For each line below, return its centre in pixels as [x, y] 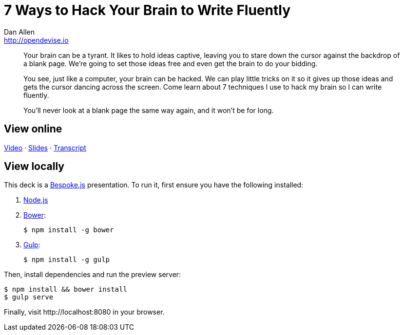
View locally [34, 167]
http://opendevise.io [36, 40]
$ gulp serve [29, 297]
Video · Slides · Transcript [45, 148]
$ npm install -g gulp [67, 260]
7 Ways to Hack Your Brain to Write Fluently [147, 10]
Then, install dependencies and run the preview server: [93, 275]
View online [33, 129]
